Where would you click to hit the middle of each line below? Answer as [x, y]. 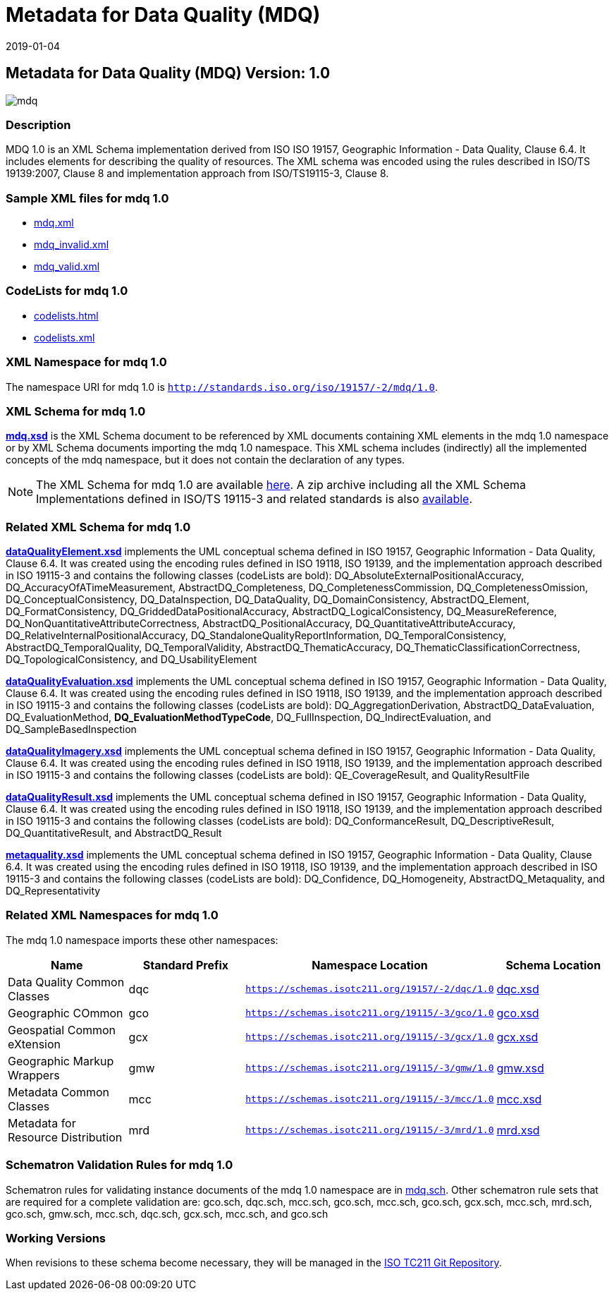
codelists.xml [65, 337]
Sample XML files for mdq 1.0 [87, 198]
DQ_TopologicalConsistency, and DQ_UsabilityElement [131, 660]
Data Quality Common [66, 982]
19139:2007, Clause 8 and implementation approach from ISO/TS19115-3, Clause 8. [197, 174]
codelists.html [66, 315]
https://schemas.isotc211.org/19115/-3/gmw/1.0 [370, 1068]
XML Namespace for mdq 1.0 [86, 362]
